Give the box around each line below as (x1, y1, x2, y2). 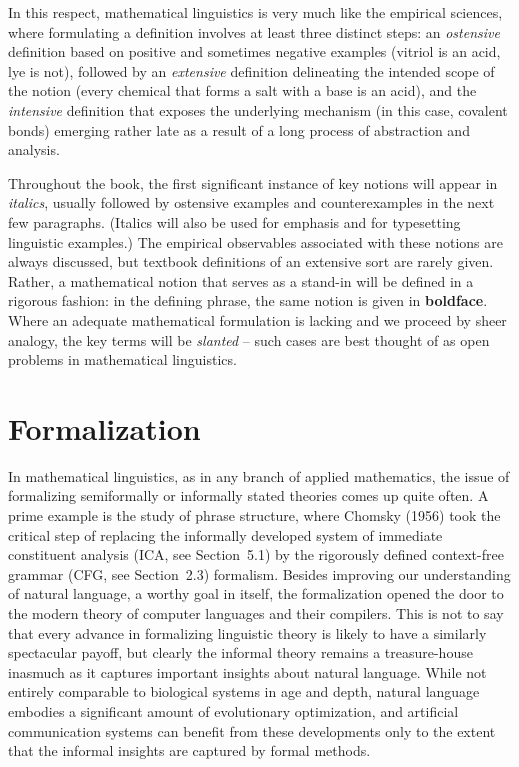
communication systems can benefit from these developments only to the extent (8, 720, 496, 741)
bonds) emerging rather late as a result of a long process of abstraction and (8, 119, 470, 140)
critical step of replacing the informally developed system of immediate (8, 524, 443, 545)
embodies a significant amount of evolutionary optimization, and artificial (8, 700, 459, 721)
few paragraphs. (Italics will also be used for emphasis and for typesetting (8, 211, 461, 232)
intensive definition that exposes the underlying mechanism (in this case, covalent (8, 99, 508, 120)
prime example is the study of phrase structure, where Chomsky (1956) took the (8, 505, 501, 525)
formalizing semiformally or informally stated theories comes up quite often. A (8, 485, 489, 506)
